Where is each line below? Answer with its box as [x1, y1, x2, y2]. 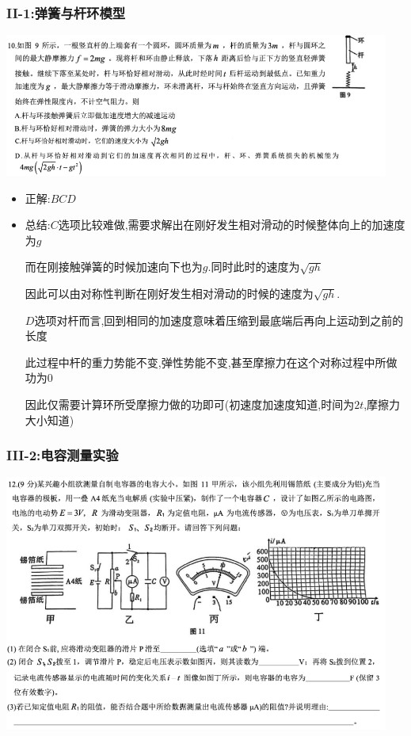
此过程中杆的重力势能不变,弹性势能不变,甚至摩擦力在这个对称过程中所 [25, 353, 386, 370]
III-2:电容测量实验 [6, 445, 119, 465]
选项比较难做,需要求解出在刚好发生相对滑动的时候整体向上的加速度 [58, 216, 405, 233]
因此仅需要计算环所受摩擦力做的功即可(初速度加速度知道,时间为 [25, 396, 355, 413]
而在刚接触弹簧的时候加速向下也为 [25, 258, 203, 275]
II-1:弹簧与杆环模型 [6, 2, 126, 22]
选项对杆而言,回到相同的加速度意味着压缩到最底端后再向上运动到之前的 [34, 311, 404, 328]
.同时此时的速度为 [207, 258, 300, 275]
